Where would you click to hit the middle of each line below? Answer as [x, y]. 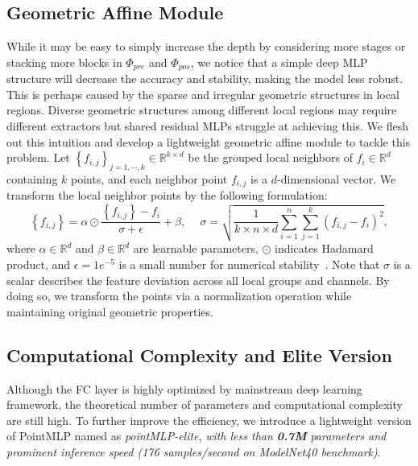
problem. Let [38, 157]
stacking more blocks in [64, 62]
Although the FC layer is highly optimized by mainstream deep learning [184, 388]
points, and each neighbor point [149, 179]
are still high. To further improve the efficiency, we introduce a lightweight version [209, 420]
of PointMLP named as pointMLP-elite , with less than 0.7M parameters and [197, 436]
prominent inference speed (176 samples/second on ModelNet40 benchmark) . [194, 451]
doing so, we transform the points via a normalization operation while [179, 296]
